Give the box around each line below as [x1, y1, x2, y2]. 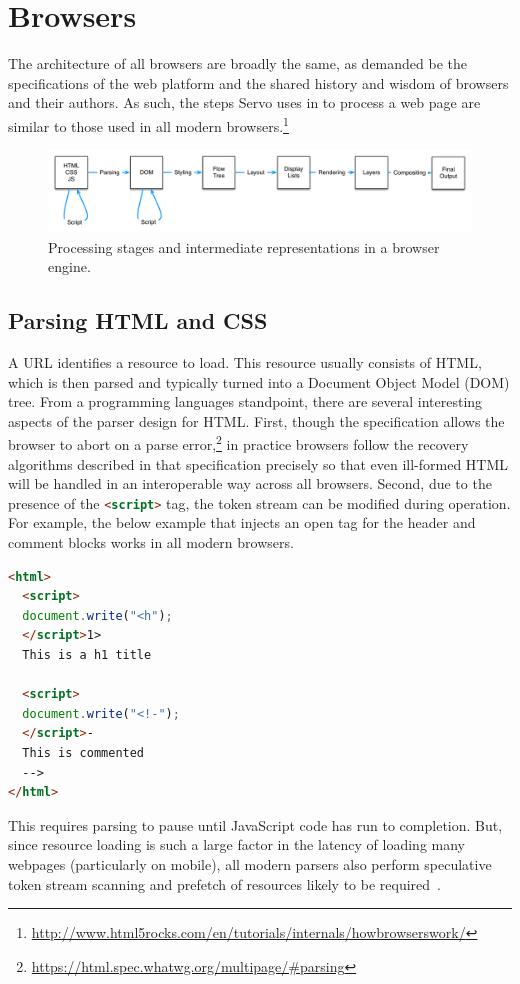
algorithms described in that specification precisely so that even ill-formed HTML [8, 453, 509, 474]
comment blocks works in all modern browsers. [8, 532, 294, 553]
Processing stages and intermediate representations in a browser [48, 236, 440, 257]
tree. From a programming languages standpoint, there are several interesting [8, 391, 483, 412]
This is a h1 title [22, 647, 152, 662]
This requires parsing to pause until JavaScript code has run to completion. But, [8, 814, 503, 835]
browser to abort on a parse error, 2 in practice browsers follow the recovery [8, 431, 469, 454]
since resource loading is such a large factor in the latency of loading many [8, 834, 466, 855]
